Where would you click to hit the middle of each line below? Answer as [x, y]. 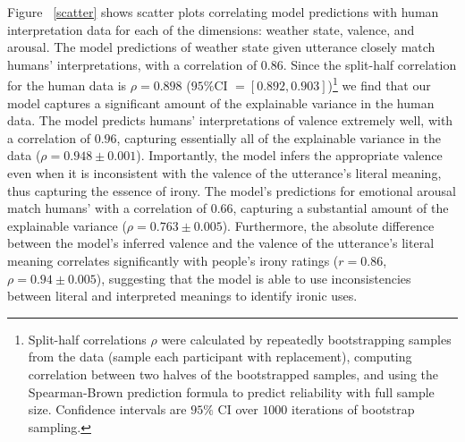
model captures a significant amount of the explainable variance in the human [221, 102]
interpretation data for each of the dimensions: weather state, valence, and [211, 29]
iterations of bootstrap [353, 409]
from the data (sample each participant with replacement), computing [220, 357]
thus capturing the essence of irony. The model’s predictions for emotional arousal [232, 190]
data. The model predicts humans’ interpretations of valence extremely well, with [230, 120]
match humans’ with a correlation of [107, 208]
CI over [238, 409]
